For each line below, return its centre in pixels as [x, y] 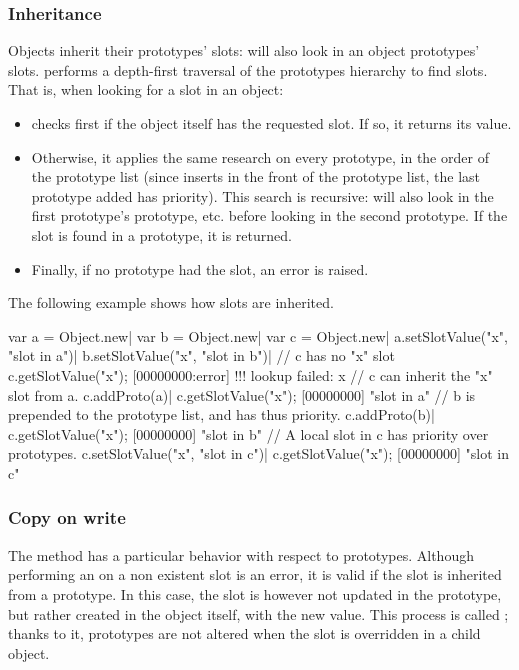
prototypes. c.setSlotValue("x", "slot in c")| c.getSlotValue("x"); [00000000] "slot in [258, 453]
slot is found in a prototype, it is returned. [161, 234]
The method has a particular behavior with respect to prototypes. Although [241, 554]
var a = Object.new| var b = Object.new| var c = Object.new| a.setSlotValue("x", [258, 335]
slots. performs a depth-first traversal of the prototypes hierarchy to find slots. [248, 69]
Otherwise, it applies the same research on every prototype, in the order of [260, 156]
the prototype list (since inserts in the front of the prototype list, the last [256, 176]
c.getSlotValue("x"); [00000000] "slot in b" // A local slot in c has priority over [248, 433]
